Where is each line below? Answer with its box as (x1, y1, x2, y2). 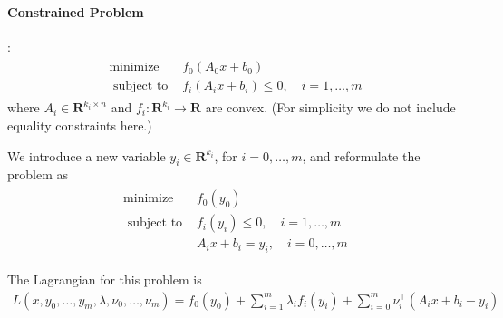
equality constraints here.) (7, 116, 152, 135)
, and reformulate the (302, 146, 421, 165)
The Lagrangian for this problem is (7, 269, 202, 288)
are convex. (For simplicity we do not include (205, 98, 456, 117)
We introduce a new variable (7, 146, 166, 165)
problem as (7, 165, 69, 184)
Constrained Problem (7, 2, 144, 21)
